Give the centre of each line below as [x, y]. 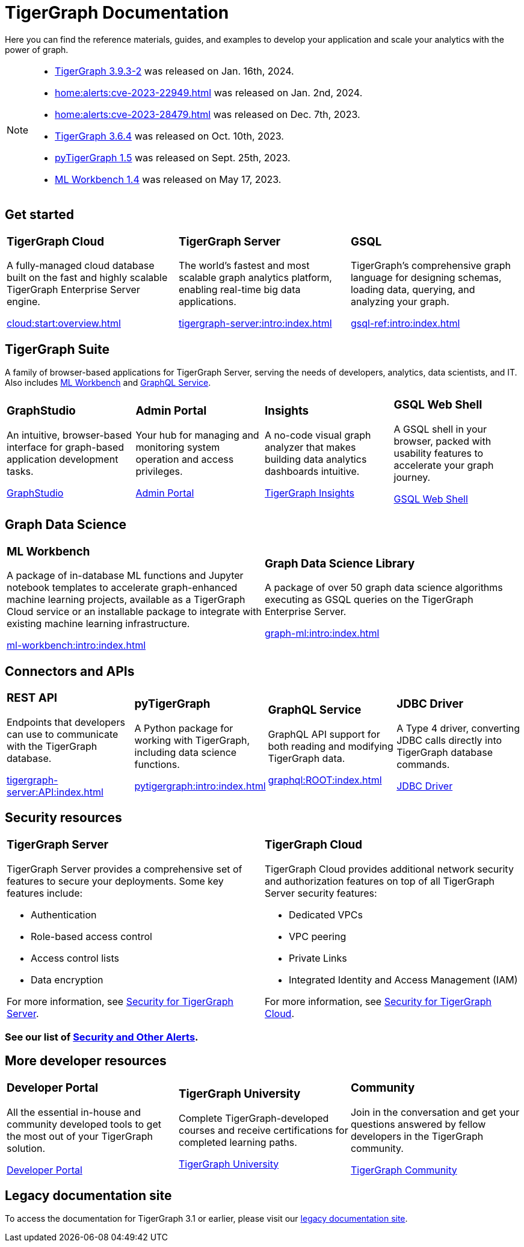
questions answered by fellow [418, 1124]
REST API [32, 698]
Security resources [63, 818]
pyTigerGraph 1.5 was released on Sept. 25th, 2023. [173, 157]
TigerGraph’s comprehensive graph [430, 266]
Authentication [64, 914]
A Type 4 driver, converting [458, 728]
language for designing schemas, [426, 278]
